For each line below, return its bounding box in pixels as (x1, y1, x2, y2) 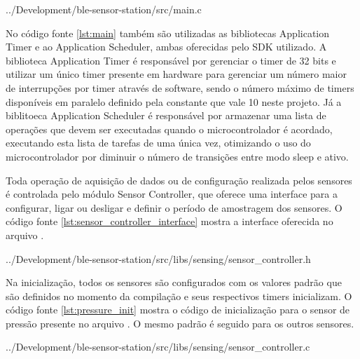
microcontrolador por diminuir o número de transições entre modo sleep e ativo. (6, 149, 349, 163)
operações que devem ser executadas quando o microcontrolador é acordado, (6, 121, 333, 136)
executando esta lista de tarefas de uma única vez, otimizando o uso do (6, 135, 311, 150)
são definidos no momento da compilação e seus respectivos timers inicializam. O (6, 288, 352, 303)
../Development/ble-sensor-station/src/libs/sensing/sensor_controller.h (6, 251, 311, 266)
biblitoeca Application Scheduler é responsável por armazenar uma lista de (6, 108, 326, 123)
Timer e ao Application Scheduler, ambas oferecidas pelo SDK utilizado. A (6, 39, 327, 54)
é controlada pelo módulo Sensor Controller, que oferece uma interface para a (6, 187, 338, 201)
